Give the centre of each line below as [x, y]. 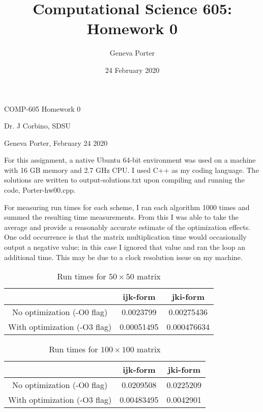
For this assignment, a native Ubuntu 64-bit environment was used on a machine [130, 160]
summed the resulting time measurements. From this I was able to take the [121, 217]
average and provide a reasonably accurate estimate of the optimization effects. [127, 227]
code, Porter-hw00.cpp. [40, 190]
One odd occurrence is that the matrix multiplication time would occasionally [125, 237]
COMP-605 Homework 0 [42, 108]
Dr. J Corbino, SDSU [37, 126]
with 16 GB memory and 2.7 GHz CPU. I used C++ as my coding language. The [131, 170]
